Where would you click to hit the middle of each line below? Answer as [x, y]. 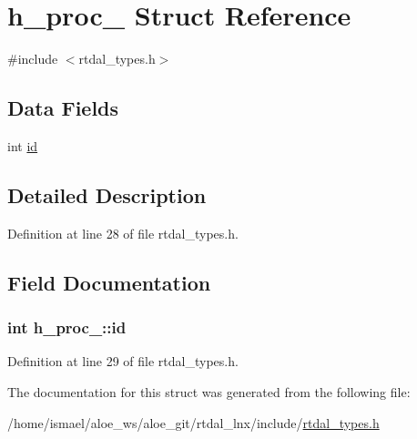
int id [23, 145]
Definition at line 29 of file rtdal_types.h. [123, 361]
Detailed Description [107, 194]
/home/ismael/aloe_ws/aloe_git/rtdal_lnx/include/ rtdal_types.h [193, 422]
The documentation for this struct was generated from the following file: [209, 391]
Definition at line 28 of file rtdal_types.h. [123, 233]
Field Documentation [109, 282]
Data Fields [63, 108]
